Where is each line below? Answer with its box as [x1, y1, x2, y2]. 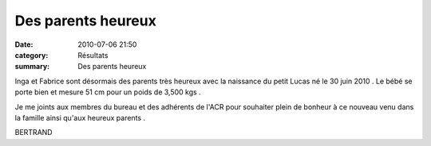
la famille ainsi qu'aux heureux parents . [14, 113, 146, 122]
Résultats [77, 50, 109, 60]
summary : [14, 62, 50, 71]
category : [14, 50, 49, 60]
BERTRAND [14, 128, 53, 137]
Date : [14, 40, 34, 49]
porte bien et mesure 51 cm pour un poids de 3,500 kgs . [14, 87, 201, 97]
